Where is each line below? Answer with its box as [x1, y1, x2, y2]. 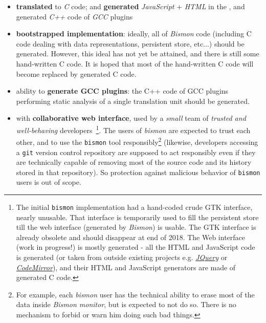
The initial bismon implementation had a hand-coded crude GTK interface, [16, 202, 253, 212]
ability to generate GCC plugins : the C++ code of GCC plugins [16, 85, 229, 96]
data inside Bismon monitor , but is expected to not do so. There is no [16, 299, 236, 310]
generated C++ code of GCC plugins [16, 11, 133, 21]
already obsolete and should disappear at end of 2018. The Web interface [16, 231, 245, 242]
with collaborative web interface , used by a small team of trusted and [16, 113, 246, 123]
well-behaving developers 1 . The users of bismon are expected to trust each [16, 123, 251, 135]
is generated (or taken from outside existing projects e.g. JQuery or [16, 252, 228, 263]
